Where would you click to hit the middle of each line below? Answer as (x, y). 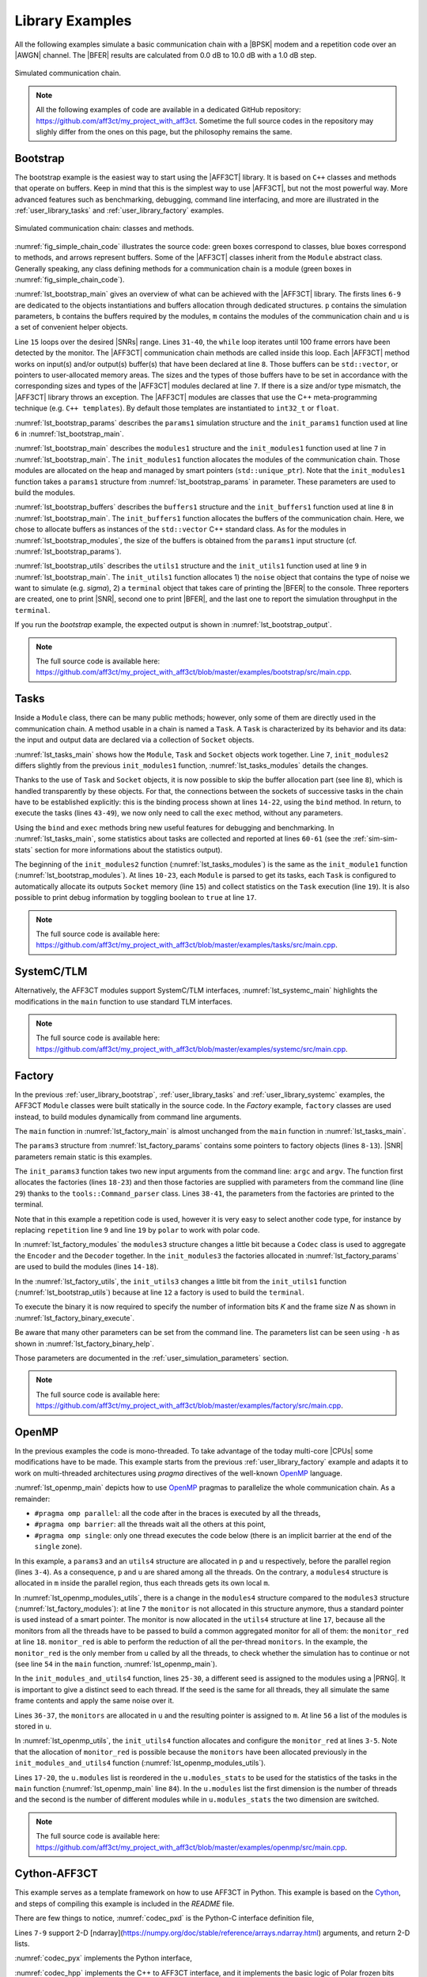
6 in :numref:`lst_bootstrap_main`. (69, 434)
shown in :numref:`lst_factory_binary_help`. (84, 1344)
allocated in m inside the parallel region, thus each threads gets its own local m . (142, 1583)
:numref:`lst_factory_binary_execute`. (74, 1317)
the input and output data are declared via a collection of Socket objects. (134, 740)
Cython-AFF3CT (56, 1874)
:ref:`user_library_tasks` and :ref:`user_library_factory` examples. (119, 210)
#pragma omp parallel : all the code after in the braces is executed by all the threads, (178, 1513)
